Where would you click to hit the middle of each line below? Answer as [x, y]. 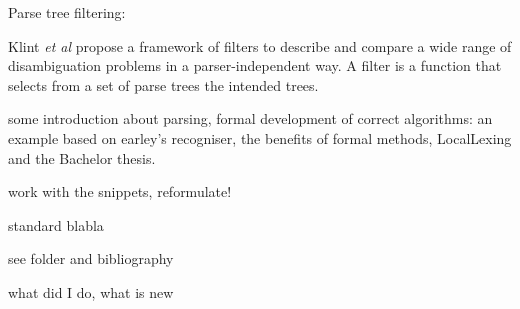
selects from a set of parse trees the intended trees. [163, 84]
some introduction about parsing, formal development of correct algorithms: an [250, 118]
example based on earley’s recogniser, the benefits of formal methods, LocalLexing [260, 137]
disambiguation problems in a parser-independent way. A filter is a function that [255, 65]
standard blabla [56, 224]
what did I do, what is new [91, 291]
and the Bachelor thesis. [82, 157]
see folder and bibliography [91, 258]
